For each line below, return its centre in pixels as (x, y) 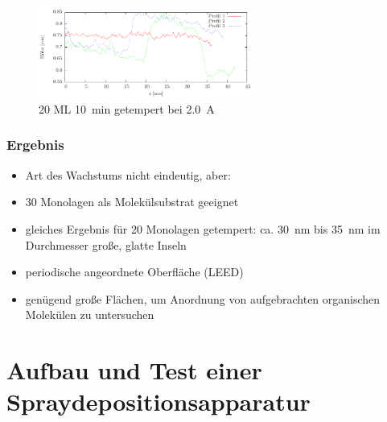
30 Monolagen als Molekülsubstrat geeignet (132, 202)
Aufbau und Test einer (134, 370)
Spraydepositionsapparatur (159, 401)
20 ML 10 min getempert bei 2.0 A (127, 108)
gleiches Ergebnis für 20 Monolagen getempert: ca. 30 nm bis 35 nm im (203, 228)
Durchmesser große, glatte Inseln (106, 244)
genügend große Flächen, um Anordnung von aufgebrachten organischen (203, 298)
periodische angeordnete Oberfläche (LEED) (134, 272)
